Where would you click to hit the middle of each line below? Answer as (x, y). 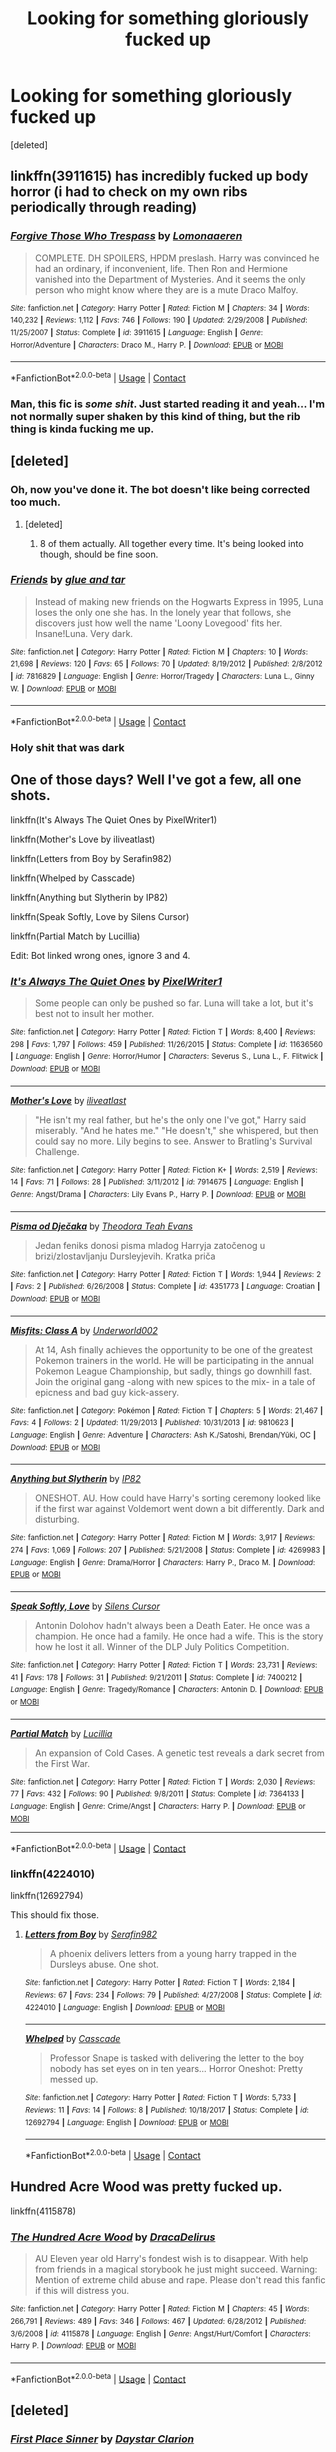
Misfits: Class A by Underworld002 (84, 1330)
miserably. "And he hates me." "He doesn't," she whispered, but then (176, 1130)
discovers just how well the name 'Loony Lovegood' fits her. (158, 623)
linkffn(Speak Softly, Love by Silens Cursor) (100, 916)
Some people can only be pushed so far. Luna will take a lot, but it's (174, 1003)
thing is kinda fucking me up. (82, 429)
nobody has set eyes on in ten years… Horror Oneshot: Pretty (176, 2069)
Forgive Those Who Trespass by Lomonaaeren (126, 236)
